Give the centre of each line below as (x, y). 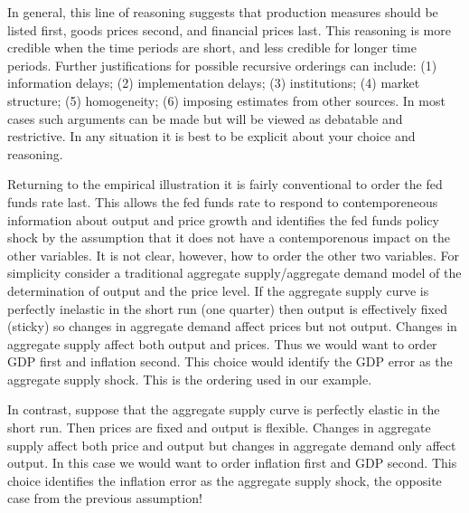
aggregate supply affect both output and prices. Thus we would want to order (222, 343)
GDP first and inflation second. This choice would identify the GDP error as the (230, 361)
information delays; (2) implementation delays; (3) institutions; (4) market (214, 83)
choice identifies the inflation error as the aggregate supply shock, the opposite (225, 480)
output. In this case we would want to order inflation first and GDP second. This (232, 463)
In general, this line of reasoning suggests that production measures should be (223, 12)
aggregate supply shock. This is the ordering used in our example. (190, 379)
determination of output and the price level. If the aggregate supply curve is (218, 290)
